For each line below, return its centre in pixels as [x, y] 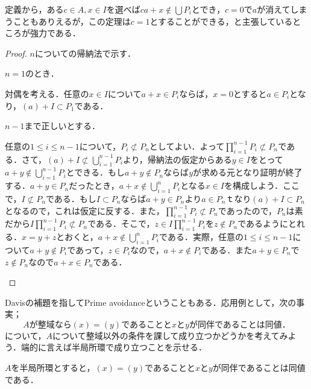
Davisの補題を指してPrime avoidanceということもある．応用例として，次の [151, 302]
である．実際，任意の [201, 237]
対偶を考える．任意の [47, 93]
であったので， [247, 210]
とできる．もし [95, 172]
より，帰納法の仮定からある [177, 159]
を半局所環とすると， [53, 368]
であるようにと [267, 223]
